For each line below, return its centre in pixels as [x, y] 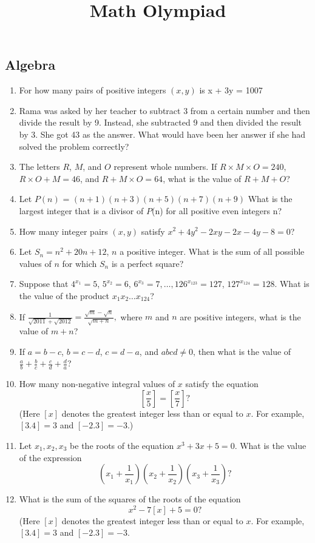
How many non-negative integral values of [97, 384]
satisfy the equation [222, 384]
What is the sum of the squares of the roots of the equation [130, 499]
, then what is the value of [242, 351]
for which [80, 263]
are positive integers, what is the [240, 316]
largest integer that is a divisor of [81, 210]
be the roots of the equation [122, 445]
